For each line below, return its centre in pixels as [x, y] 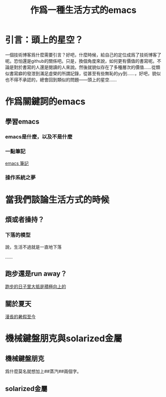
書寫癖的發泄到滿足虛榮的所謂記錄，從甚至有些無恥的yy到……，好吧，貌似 [85, 73]
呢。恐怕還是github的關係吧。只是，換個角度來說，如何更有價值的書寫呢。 [81, 61]
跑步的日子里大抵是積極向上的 [35, 287]
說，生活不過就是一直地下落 [33, 247]
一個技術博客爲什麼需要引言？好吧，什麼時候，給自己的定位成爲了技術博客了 [83, 55]
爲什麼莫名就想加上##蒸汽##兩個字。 [43, 372]
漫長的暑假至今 [20, 317]
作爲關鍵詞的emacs [45, 102]
